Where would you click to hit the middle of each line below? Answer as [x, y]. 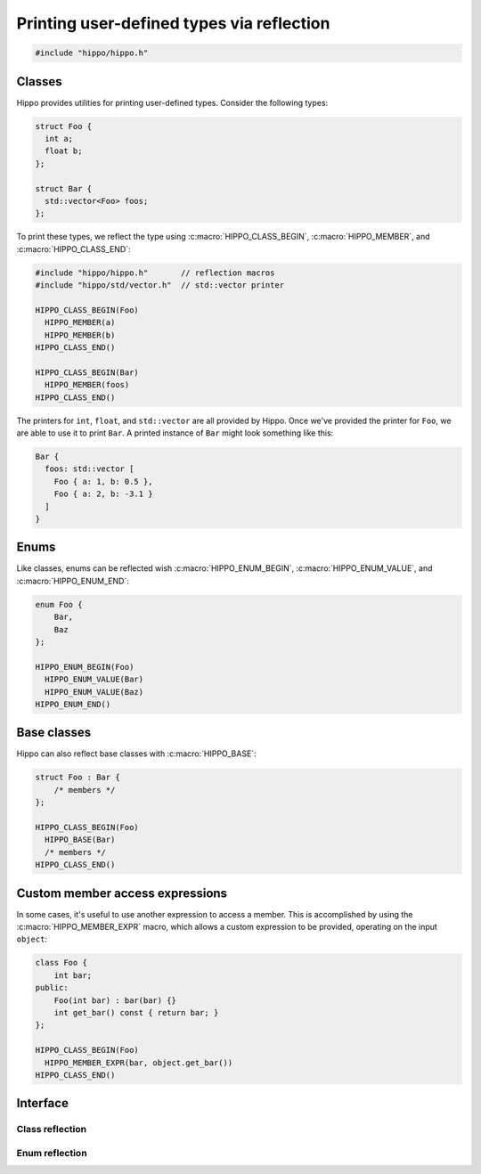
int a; [59, 139]
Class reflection [52, 1129]
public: [52, 988]
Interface [42, 1103]
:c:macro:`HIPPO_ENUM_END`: [73, 581]
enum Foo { [59, 604]
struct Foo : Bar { [77, 778]
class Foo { [61, 963]
